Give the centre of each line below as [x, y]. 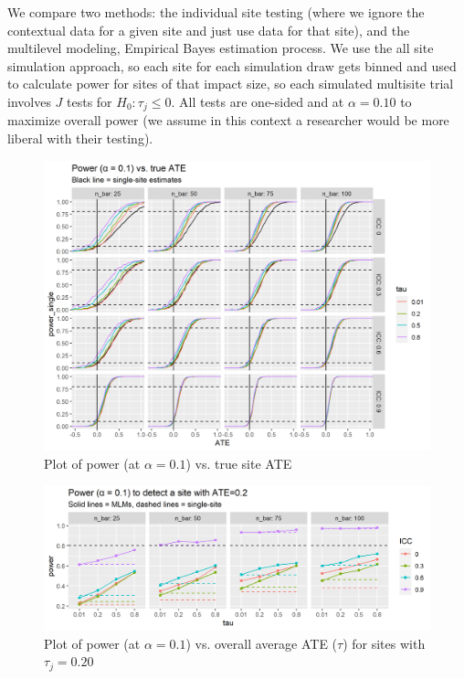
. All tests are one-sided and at [258, 101]
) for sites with [384, 643]
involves [29, 101]
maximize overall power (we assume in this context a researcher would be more [228, 120]
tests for [90, 101]
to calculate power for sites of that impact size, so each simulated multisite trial [231, 84]
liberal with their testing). [80, 138]
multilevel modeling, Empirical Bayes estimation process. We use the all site [221, 48]
